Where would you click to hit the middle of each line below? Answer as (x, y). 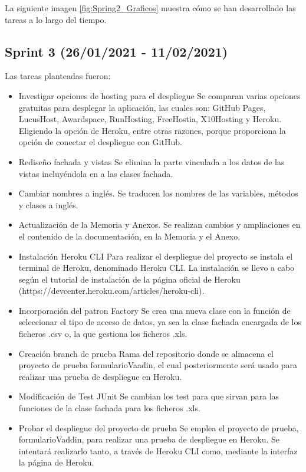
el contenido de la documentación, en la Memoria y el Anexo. (129, 236)
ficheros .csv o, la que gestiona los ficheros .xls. (103, 334)
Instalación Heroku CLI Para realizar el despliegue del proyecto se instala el (156, 256)
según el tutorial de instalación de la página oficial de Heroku (129, 279)
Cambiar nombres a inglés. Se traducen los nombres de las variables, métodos (158, 193)
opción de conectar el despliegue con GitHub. (100, 142)
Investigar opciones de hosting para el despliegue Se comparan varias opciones (159, 95)
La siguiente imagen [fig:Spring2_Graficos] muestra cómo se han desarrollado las (150, 8)
